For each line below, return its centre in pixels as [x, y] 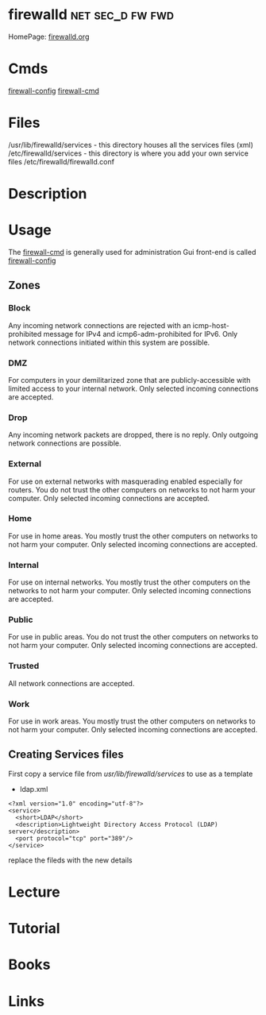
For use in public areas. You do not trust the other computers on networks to [133, 637]
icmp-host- [211, 325]
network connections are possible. [65, 443]
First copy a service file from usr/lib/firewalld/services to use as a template [131, 774]
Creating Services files [66, 755]
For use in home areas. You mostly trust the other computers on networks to [133, 536]
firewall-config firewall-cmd [54, 91]
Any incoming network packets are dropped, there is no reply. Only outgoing [133, 435]
